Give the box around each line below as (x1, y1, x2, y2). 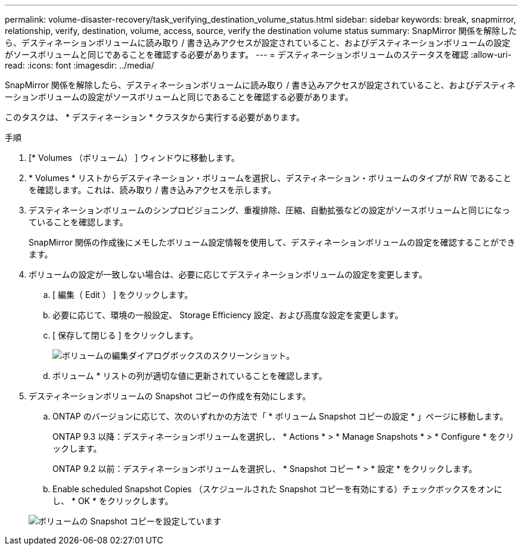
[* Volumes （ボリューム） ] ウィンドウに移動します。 (29, 153, 240, 163)
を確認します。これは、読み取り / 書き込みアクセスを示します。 (29, 185, 276, 195)
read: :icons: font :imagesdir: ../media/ (5, 60, 154, 70)
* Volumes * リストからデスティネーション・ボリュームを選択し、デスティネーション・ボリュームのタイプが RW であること (29, 173, 512, 183)
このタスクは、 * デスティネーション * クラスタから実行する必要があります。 (5, 112, 304, 122)
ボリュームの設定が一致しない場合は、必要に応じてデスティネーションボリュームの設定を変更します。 (29, 269, 427, 279)
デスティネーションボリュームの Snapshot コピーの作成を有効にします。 (29, 391, 311, 401)
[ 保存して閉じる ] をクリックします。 (52, 330, 198, 340)
